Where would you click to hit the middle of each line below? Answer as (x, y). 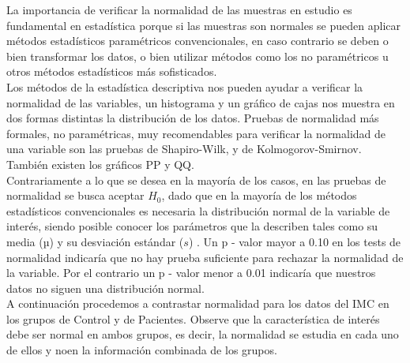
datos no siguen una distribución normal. (105, 288)
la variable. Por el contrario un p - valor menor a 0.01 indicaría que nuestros (191, 273)
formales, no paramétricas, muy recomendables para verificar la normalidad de (196, 133)
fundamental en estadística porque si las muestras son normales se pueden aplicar (203, 25)
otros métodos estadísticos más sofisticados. (112, 71)
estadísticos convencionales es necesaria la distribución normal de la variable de (198, 210)
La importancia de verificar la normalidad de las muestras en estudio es (179, 9)
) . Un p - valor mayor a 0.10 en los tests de (295, 241)
